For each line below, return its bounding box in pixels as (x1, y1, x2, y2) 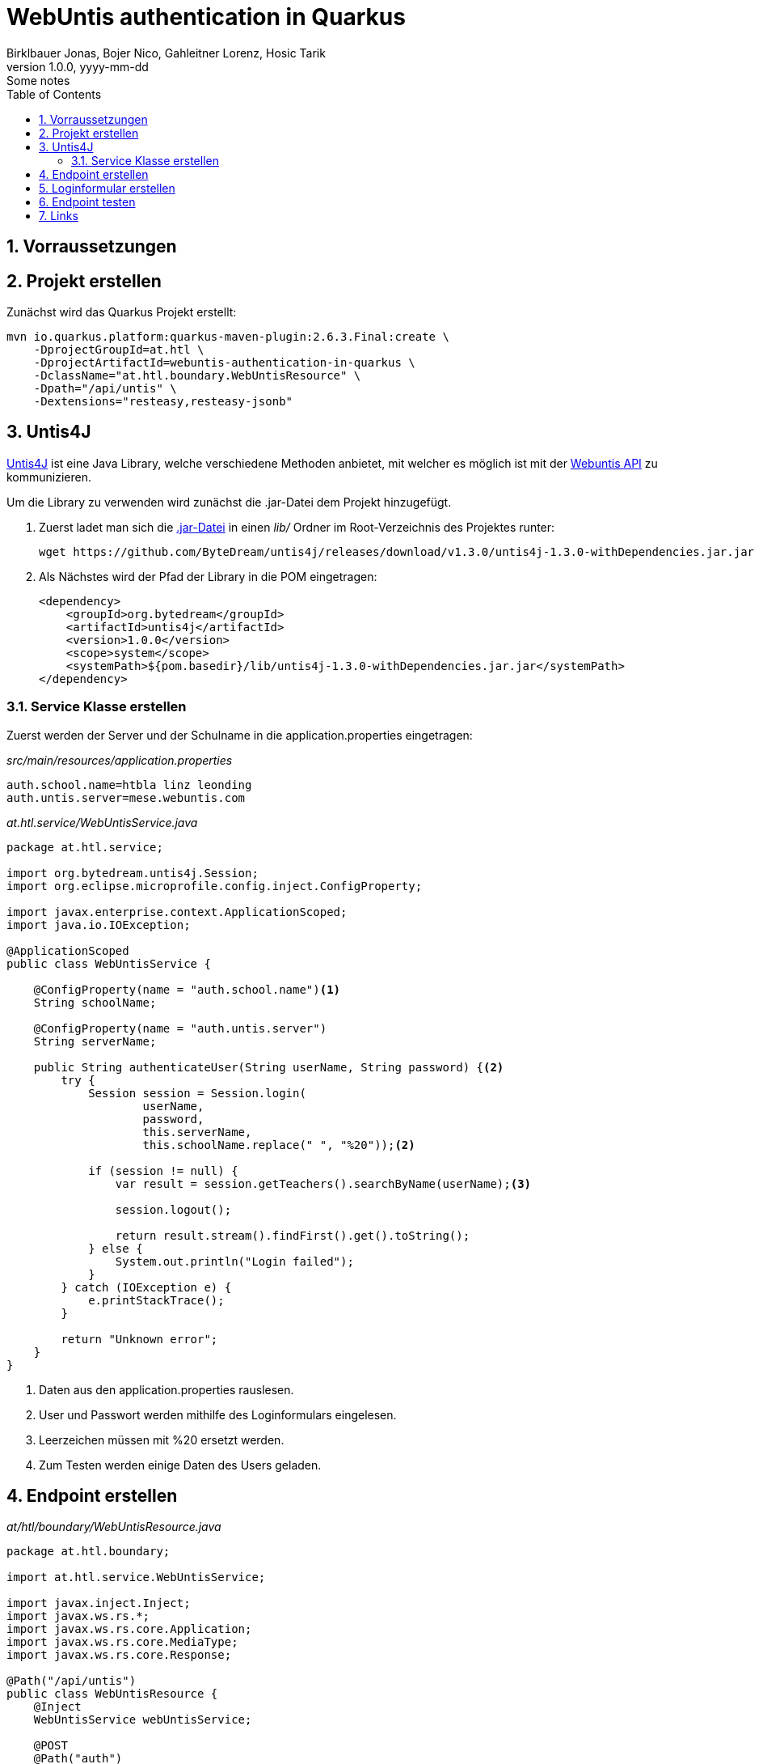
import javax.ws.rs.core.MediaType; (6, 1635, 238, 1649)
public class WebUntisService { (6, 956, 211, 970)
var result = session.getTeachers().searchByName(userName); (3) (115, 1177, 532, 1190)
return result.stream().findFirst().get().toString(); (115, 1228, 470, 1242)
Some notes (6, 73, 70, 87)
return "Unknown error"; (61, 1332, 218, 1346)
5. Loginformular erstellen (39, 180, 175, 195)
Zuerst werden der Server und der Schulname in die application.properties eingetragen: (6, 727, 473, 742)
